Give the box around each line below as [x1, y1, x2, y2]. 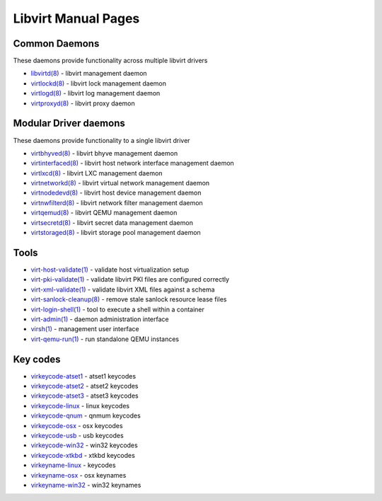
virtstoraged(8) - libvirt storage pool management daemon [30, 229, 201, 237]
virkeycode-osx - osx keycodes [30, 421, 123, 430]
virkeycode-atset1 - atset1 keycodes [30, 372, 137, 380]
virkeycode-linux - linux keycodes [30, 401, 130, 410]
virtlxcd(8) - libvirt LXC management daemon [30, 168, 163, 177]
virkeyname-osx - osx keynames [30, 471, 127, 479]
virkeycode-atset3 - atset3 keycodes [30, 391, 139, 400]
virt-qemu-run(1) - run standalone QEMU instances [30, 335, 180, 343]
